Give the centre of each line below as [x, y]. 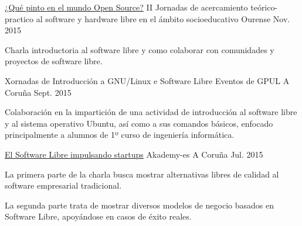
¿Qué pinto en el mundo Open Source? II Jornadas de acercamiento [126, 7]
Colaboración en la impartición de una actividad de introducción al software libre [151, 112]
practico [19, 18]
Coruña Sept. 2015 [38, 92]
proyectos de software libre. [54, 61]
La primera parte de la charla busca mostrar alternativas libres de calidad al [142, 174]
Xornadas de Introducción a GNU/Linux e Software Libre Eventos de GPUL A [147, 80]
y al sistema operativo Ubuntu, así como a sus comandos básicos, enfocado [139, 123]
